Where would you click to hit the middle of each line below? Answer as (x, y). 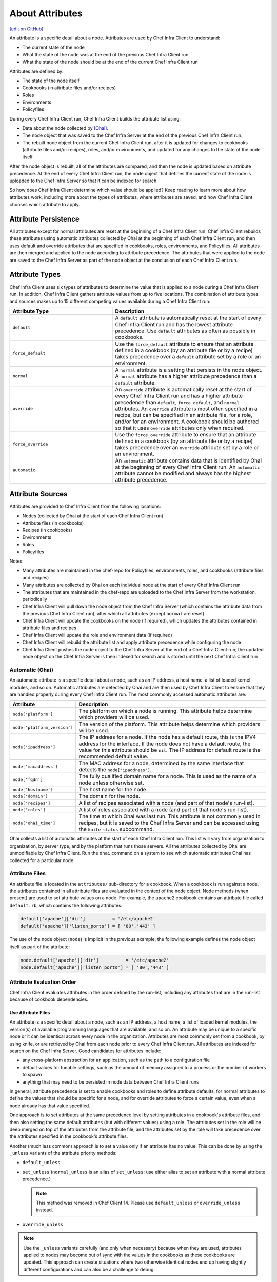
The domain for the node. (110, 796)
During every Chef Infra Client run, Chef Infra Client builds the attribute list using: (95, 118)
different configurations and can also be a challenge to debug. (89, 1269)
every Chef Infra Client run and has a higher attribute (179, 396)
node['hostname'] (33, 789)
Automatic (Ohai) (32, 670)
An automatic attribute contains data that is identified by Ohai (189, 460)
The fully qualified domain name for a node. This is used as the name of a (167, 776)
